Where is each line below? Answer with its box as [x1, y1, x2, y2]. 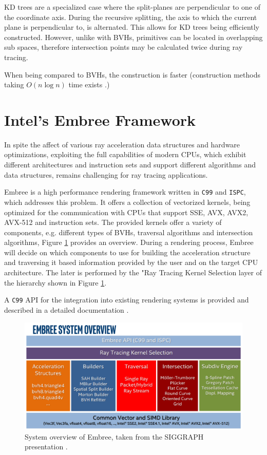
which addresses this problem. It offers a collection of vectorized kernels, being [4, 196, 251, 207]
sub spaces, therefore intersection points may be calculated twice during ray [4, 42, 243, 52]
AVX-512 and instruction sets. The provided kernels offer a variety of [4, 217, 222, 227]
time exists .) [68, 79, 110, 90]
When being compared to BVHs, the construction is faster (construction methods [4, 69, 260, 80]
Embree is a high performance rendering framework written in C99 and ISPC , [4, 186, 246, 197]
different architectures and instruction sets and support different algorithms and [4, 159, 256, 170]
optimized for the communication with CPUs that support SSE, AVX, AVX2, [4, 206, 249, 217]
